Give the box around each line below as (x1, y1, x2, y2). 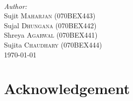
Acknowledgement (4, 78, 130, 99)
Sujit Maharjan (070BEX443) (4, 10, 96, 21)
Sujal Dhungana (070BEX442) (4, 20, 97, 30)
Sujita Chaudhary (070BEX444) (4, 39, 102, 50)
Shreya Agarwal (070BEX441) (4, 30, 98, 40)
